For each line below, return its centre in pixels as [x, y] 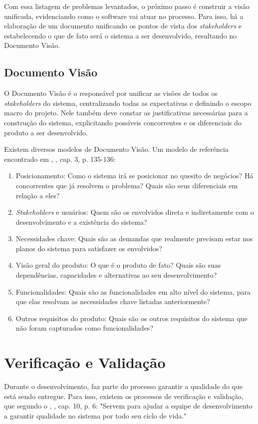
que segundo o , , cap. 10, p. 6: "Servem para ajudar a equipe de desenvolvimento [128, 406]
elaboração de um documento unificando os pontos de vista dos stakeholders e [123, 26]
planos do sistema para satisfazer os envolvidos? [89, 248]
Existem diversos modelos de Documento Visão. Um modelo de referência [117, 149]
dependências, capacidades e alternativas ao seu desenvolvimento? [116, 275]
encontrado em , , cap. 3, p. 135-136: [60, 159]
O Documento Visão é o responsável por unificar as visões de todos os [111, 93]
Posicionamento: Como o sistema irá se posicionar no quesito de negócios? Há [134, 176]
